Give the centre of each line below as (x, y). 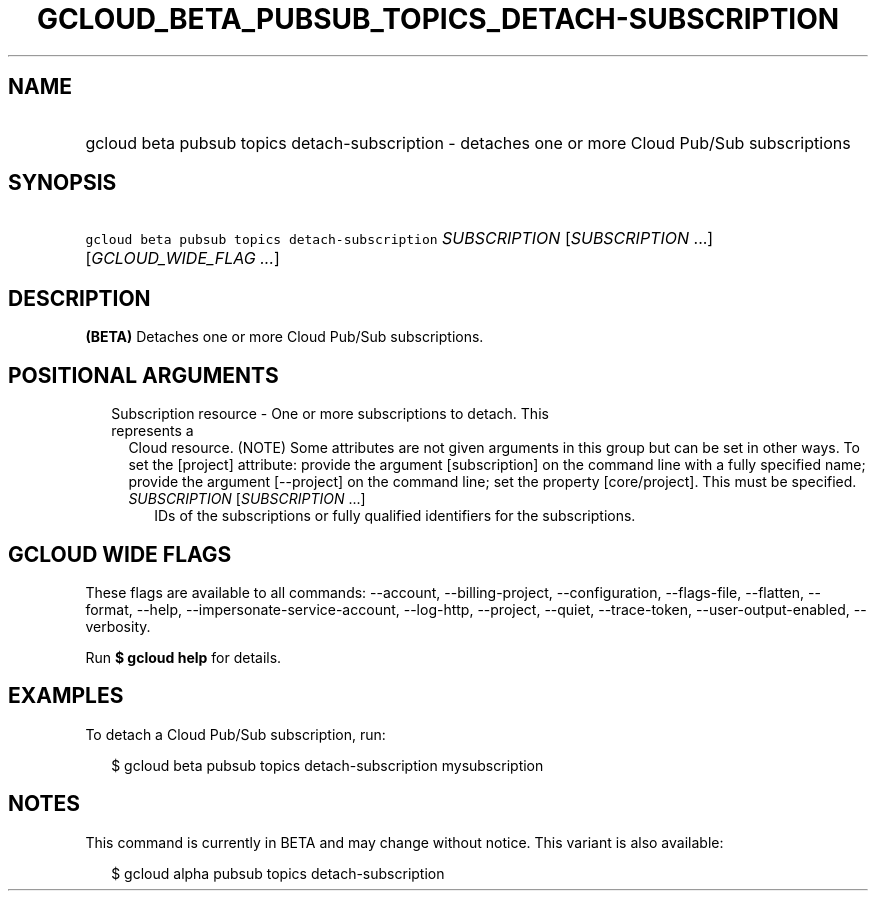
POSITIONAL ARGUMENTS (143, 375)
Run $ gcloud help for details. (183, 657)
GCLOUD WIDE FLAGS (120, 554)
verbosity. (118, 626)
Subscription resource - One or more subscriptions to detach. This (330, 414)
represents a (152, 431)
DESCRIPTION (79, 298)
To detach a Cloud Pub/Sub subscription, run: (235, 734)
